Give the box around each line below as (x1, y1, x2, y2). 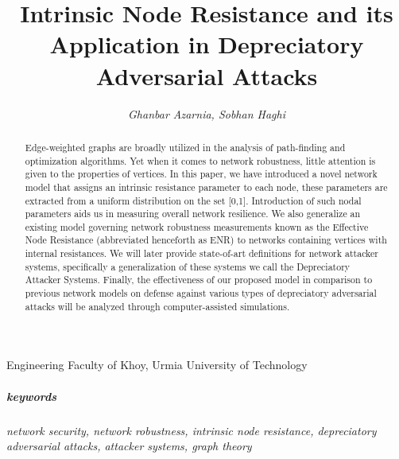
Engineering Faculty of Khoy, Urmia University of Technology (6, 356, 308, 373)
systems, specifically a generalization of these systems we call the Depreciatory (25, 259, 351, 273)
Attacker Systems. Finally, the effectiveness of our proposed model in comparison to (25, 273, 373, 286)
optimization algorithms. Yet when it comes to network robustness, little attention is (25, 154, 376, 167)
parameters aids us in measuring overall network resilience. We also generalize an (25, 207, 361, 220)
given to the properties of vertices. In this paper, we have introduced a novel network (25, 167, 378, 181)
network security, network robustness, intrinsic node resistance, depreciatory (6, 422, 377, 438)
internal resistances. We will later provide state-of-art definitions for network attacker (25, 247, 378, 260)
